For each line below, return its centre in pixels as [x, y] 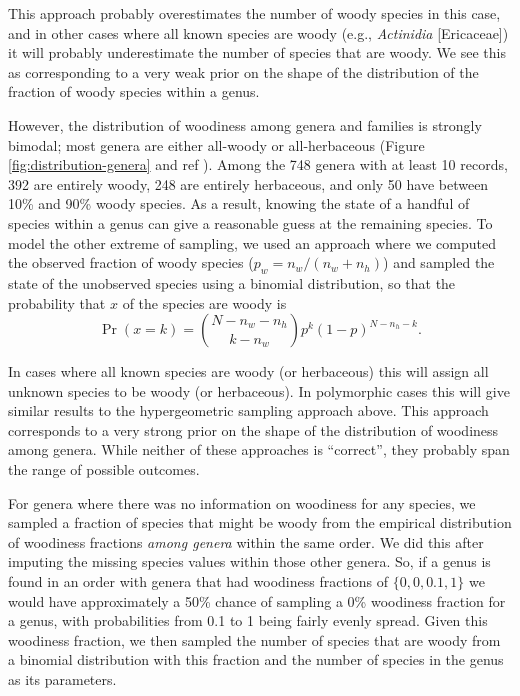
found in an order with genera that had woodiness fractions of [198, 581]
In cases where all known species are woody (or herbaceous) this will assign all [248, 371]
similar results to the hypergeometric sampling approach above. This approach [248, 410]
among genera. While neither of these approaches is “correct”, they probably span [259, 449]
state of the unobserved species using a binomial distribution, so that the [232, 282]
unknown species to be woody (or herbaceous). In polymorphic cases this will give [259, 390]
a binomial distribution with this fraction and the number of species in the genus [256, 659]
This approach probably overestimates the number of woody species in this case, [254, 13]
